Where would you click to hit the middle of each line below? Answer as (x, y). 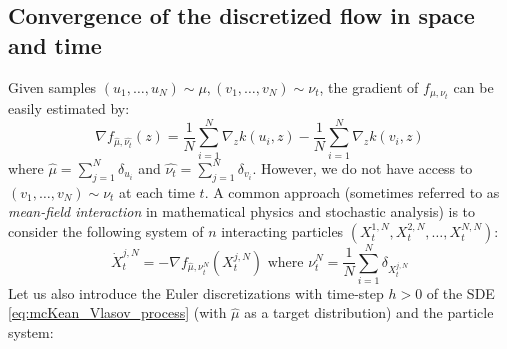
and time (55, 44)
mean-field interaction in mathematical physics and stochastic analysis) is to (242, 211)
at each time (157, 191)
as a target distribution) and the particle (369, 312)
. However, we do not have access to (362, 167)
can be (473, 86)
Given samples (52, 86)
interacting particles (282, 230)
